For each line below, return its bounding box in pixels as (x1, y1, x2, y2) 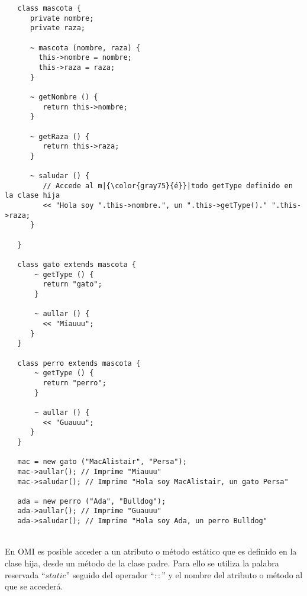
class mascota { (17, 4, 81, 12)
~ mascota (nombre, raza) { (30, 43, 141, 52)
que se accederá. (5, 580, 63, 592)
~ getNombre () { (30, 92, 98, 101)
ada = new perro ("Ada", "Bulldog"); (17, 497, 166, 505)
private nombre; (30, 14, 94, 22)
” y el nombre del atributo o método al (161, 568, 303, 581)
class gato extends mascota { (17, 260, 136, 269)
